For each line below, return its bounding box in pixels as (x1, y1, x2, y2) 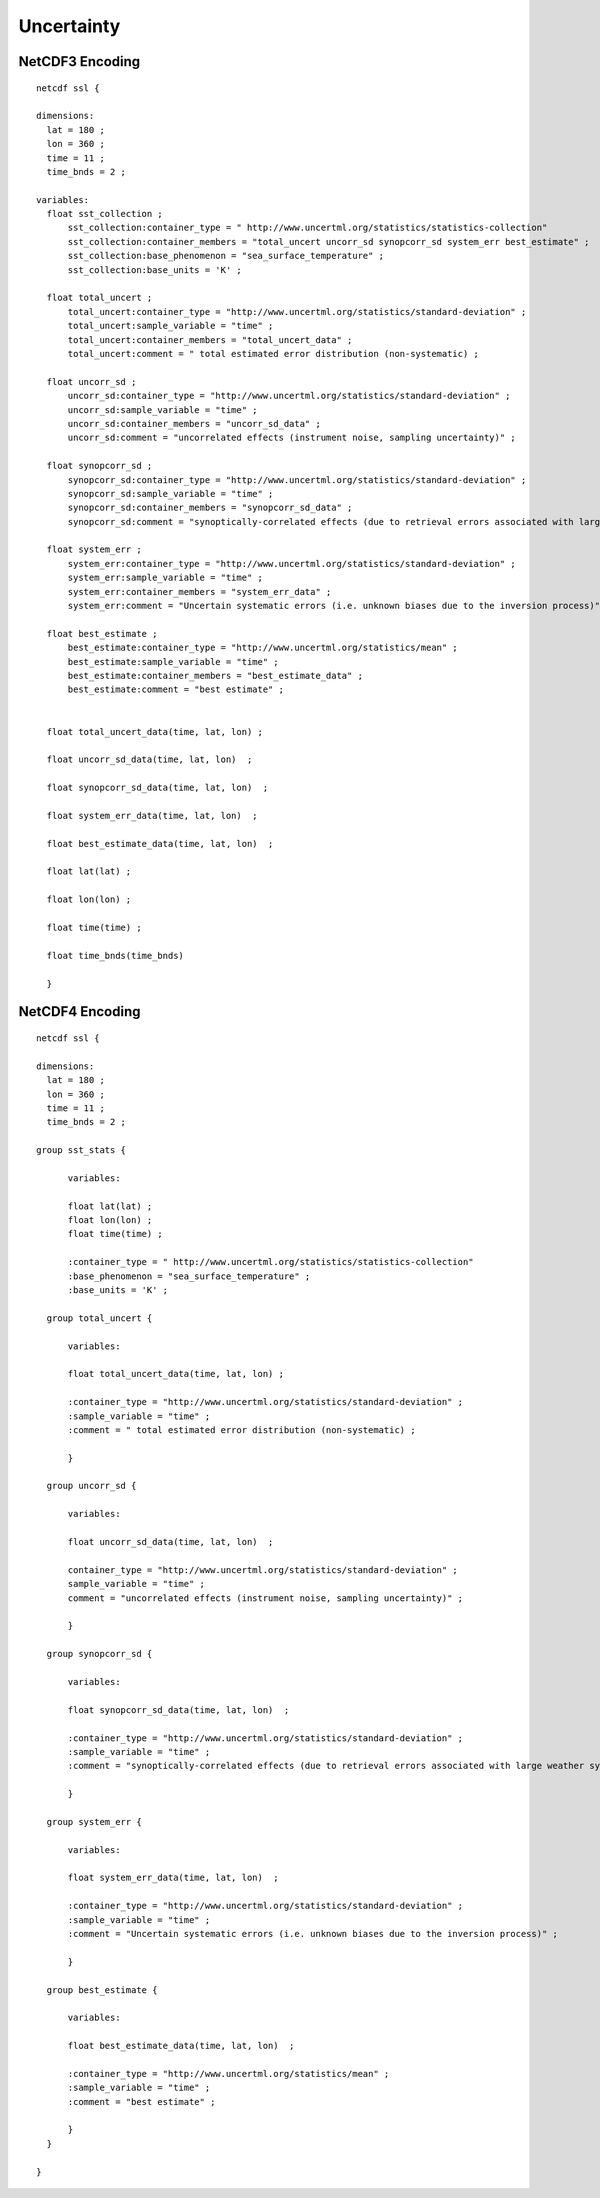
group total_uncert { (46, 1312, 153, 1324)
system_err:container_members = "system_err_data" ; (67, 586, 332, 597)
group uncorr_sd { (46, 1480, 137, 1492)
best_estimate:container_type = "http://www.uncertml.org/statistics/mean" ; (67, 642, 459, 654)
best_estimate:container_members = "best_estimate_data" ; (67, 670, 364, 681)
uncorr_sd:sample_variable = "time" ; (67, 404, 259, 415)
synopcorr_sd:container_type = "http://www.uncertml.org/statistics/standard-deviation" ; (67, 474, 527, 485)
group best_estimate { (46, 1984, 158, 1995)
